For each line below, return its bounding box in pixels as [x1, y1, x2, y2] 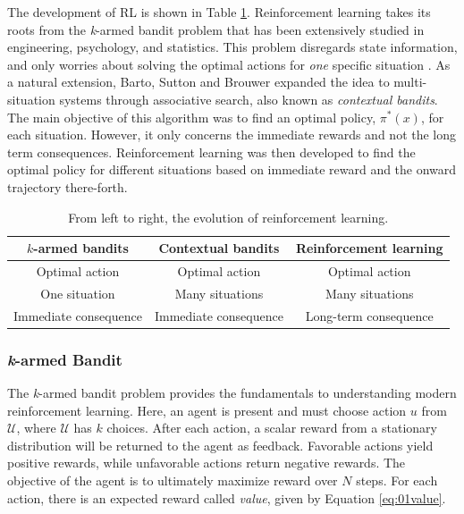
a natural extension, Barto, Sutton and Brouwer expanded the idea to [7, 72, 390, 91]
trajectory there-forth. [7, 177, 128, 196]
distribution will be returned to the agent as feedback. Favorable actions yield [7, 435, 434, 454]
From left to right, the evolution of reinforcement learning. [68, 207, 389, 226]
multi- [393, 72, 427, 91]
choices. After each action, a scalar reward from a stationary [106, 418, 437, 437]
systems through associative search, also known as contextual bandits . [59, 89, 438, 108]
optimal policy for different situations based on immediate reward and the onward [7, 160, 457, 179]
